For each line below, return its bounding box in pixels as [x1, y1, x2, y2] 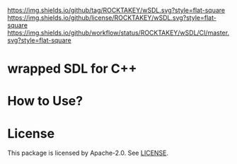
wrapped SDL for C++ [7, 61, 137, 77]
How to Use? [7, 93, 83, 109]
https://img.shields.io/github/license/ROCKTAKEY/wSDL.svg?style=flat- [7, 13, 217, 22]
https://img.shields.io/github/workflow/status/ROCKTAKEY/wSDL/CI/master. [7, 28, 230, 37]
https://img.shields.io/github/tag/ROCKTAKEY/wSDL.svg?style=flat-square [7, 6, 226, 14]
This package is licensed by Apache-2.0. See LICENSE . [7, 148, 168, 158]
